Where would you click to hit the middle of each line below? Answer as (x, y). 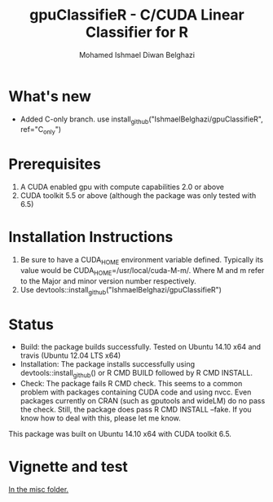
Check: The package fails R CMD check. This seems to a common (131, 384)
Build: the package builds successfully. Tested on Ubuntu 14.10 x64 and (141, 347)
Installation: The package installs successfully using (108, 364)
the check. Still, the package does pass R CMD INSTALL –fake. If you (136, 410)
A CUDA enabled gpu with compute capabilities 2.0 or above (122, 187)
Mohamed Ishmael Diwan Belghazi (137, 55)
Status (31, 324)
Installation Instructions (91, 237)
